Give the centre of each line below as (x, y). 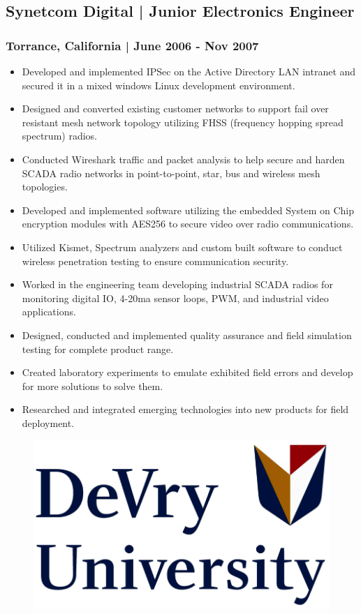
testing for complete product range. (98, 349)
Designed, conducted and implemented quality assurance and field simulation (187, 335)
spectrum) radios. (59, 136)
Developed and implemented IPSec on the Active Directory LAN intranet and (189, 71)
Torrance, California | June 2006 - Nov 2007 (132, 45)
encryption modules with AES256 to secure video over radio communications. (188, 224)
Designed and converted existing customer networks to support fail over (175, 108)
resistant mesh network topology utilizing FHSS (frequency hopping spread (183, 122)
